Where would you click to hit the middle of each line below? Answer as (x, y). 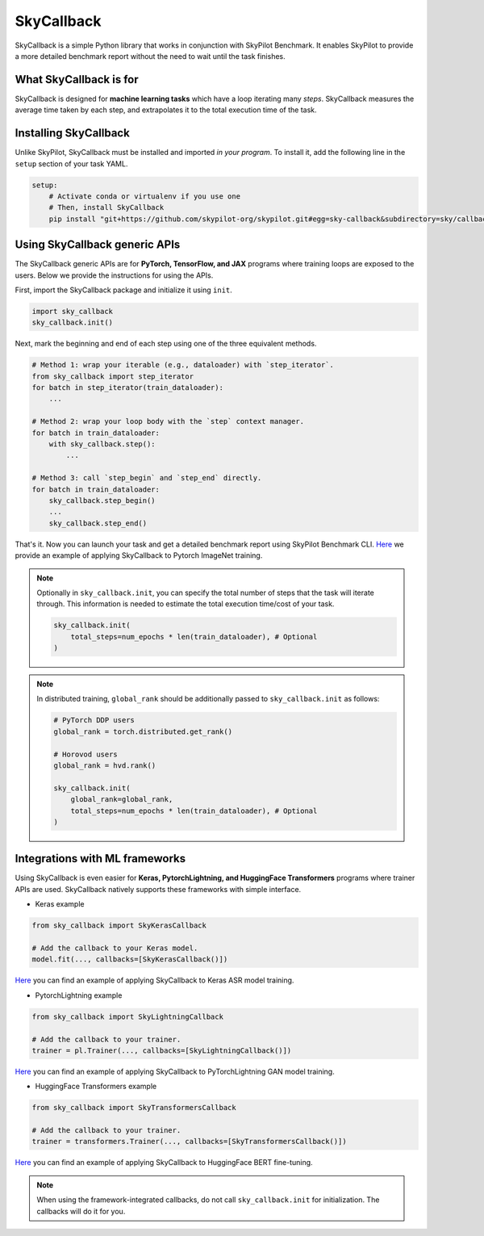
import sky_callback (72, 311)
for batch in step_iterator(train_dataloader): (127, 388)
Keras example (60, 904)
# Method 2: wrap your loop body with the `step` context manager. (168, 421)
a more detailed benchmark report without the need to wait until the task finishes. (150, 56)
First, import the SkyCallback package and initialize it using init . (124, 290)
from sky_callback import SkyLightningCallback (127, 1016)
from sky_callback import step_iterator (113, 376)
